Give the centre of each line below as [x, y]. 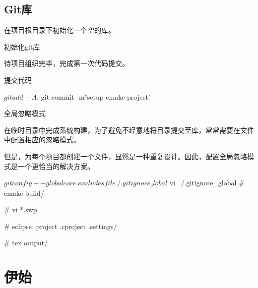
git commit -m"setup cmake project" [96, 96]
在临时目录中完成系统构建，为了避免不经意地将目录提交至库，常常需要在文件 [129, 130]
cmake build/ [24, 193]
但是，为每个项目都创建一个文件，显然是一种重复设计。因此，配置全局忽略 [126, 156]
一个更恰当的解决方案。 [56, 166]
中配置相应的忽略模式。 [42, 140]
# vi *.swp [21, 209]
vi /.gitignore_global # [207, 183]
